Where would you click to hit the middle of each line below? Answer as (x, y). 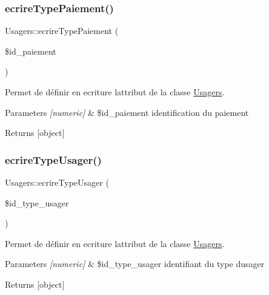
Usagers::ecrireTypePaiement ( (62, 31)
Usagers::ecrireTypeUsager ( (57, 182)
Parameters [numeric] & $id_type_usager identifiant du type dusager (135, 264)
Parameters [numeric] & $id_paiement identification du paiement (127, 112)
